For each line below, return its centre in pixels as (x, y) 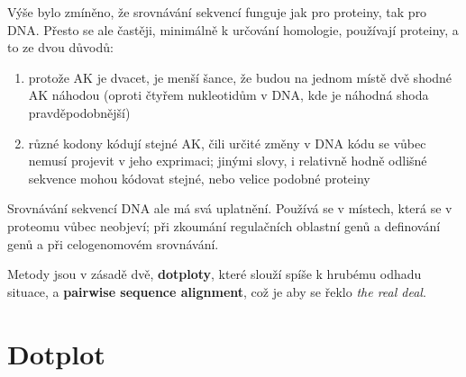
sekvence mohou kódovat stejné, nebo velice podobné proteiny (199, 178)
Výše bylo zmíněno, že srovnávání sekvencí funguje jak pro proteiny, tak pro (217, 12)
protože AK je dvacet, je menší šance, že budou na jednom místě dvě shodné (240, 77)
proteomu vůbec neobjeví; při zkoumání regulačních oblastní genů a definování (224, 225)
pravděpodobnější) (79, 112)
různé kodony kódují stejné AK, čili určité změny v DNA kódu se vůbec (227, 143)
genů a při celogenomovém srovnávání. (113, 243)
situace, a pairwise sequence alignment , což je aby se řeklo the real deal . (217, 291)
